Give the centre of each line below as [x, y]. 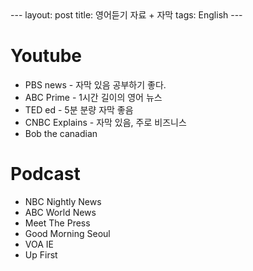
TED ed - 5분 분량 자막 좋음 [79, 109]
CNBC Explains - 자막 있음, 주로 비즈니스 [105, 122]
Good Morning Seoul [67, 233]
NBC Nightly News [63, 201]
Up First [41, 254]
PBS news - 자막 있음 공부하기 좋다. [95, 84]
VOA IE [39, 244]
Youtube [46, 56]
